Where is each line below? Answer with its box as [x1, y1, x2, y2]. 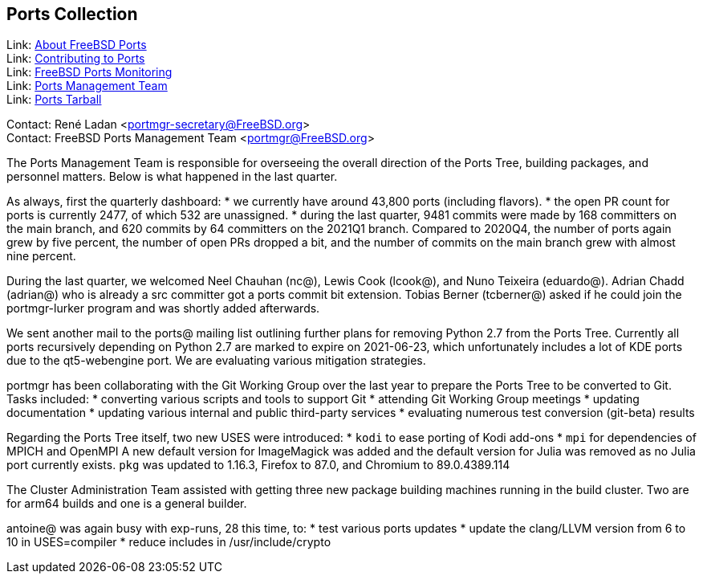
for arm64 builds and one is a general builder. [6, 496, 247, 511]
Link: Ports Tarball [6, 92, 102, 107]
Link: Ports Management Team [6, 79, 168, 93]
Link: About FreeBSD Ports [6, 38, 147, 52]
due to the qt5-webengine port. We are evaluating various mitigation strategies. [6, 353, 426, 368]
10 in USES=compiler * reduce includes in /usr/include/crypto [6, 535, 331, 549]
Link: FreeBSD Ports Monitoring [6, 65, 173, 80]
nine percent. [6, 249, 76, 263]
